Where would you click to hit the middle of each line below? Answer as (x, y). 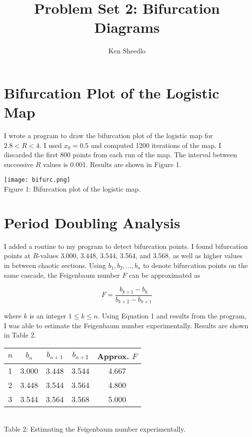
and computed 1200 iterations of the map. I (156, 145)
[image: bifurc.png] (37, 180)
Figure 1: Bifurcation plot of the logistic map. (72, 189)
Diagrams (127, 27)
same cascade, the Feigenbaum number (62, 275)
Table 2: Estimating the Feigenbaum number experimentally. (95, 429)
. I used (51, 145)
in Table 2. (20, 335)
